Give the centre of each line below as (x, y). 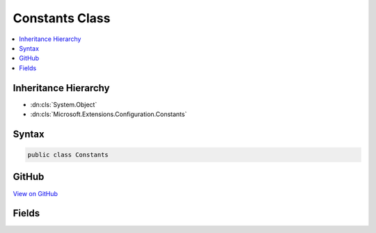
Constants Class (62, 18)
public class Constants (68, 155)
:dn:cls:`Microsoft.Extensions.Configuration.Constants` (109, 114)
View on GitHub (36, 193)
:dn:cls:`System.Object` (64, 104)
